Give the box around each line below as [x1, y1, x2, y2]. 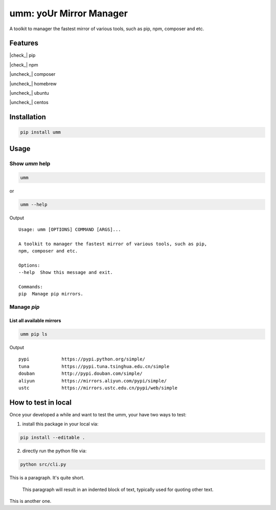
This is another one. [9, 498, 52, 504]
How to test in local [9, 398, 72, 407]
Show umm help [9, 160, 51, 167]
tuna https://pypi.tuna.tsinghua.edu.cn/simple [18, 364, 170, 369]
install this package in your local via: [22, 421, 99, 427]
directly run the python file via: [22, 448, 87, 454]
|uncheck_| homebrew [9, 80, 57, 87]
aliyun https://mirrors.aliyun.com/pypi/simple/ [18, 378, 167, 384]
